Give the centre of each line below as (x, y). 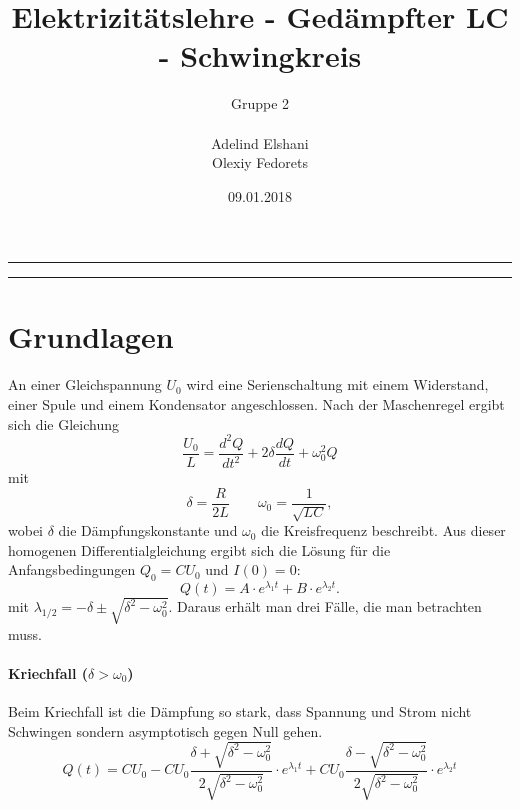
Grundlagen (91, 336)
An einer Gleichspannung (85, 384)
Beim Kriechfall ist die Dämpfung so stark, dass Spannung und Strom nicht (240, 711)
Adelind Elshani (260, 142)
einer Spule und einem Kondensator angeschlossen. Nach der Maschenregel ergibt (256, 404)
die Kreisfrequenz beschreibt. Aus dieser (383, 530)
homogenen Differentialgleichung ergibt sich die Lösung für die (199, 549)
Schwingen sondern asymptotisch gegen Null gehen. (165, 730)
